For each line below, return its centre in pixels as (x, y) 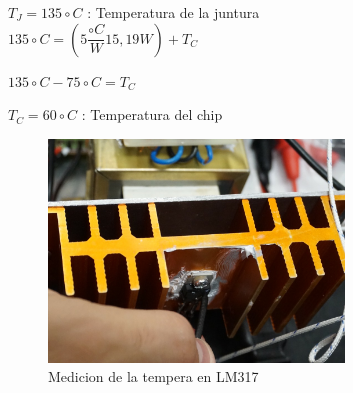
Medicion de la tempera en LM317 (153, 376)
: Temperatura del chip (152, 114)
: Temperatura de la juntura (173, 12)
